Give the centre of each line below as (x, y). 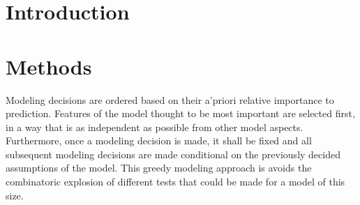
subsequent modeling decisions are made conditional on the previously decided (173, 154)
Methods (49, 66)
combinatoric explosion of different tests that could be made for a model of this (175, 182)
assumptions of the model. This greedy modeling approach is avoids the (159, 168)
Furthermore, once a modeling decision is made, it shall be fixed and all (159, 141)
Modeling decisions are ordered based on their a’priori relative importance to (170, 99)
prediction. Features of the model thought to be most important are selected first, (180, 113)
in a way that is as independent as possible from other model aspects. (155, 127)
